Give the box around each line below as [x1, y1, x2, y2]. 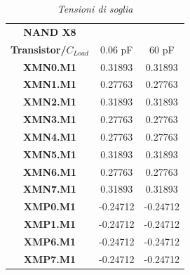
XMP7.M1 [23, 251, 76, 266]
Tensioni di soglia [57, 1, 133, 15]
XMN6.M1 [23, 164, 76, 179]
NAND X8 [23, 24, 76, 39]
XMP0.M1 [23, 199, 76, 214]
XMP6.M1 [23, 234, 76, 248]
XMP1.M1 [23, 217, 76, 231]
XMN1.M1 [23, 77, 76, 91]
